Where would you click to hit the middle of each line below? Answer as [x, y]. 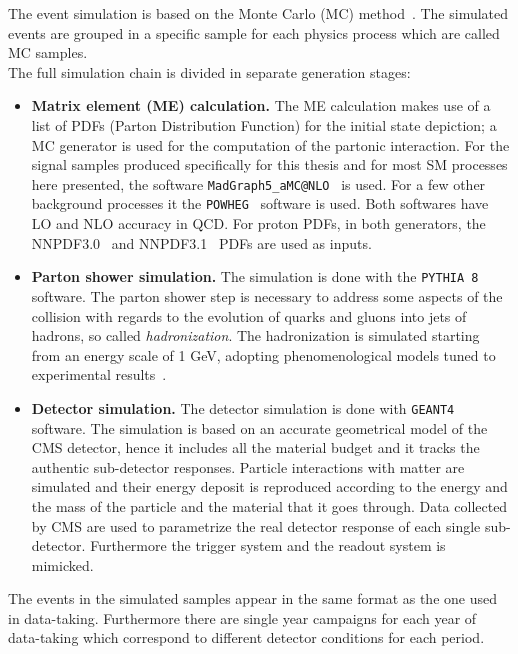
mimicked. [62, 564]
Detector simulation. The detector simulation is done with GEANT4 [243, 407]
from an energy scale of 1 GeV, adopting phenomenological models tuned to [263, 354]
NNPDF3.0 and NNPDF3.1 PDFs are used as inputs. [201, 242]
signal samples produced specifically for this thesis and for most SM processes [269, 164]
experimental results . [99, 374]
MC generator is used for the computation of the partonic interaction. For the [270, 144]
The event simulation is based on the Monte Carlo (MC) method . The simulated [258, 13]
